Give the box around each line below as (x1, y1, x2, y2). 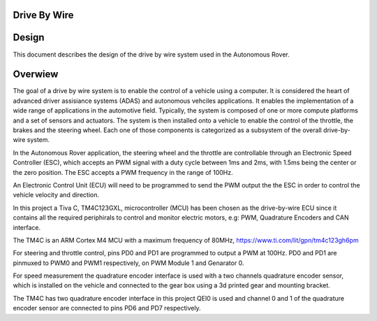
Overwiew (13, 69, 59, 80)
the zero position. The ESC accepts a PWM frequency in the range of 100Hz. (13, 168, 233, 176)
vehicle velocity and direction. (13, 191, 99, 199)
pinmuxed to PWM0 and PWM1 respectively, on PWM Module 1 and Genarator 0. (13, 259, 244, 267)
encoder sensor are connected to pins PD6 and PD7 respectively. (13, 304, 202, 313)
